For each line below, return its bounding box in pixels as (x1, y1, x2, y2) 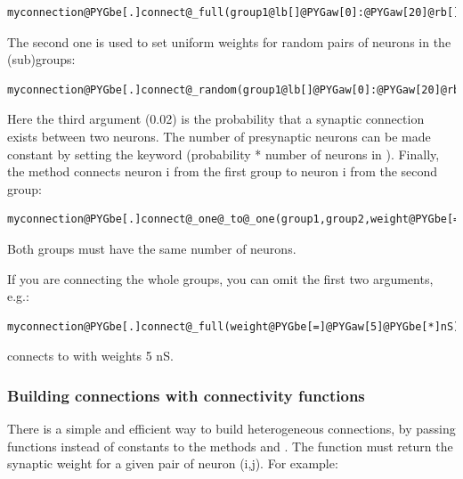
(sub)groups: (7, 50, 76, 69)
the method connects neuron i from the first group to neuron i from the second (7, 162, 438, 181)
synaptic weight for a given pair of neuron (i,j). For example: (7, 454, 338, 473)
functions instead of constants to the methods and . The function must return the (7, 436, 453, 455)
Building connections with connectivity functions (7, 384, 365, 406)
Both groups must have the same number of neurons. (7, 239, 296, 257)
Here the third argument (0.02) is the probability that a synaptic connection (7, 110, 425, 128)
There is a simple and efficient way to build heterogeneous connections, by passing (7, 419, 456, 438)
